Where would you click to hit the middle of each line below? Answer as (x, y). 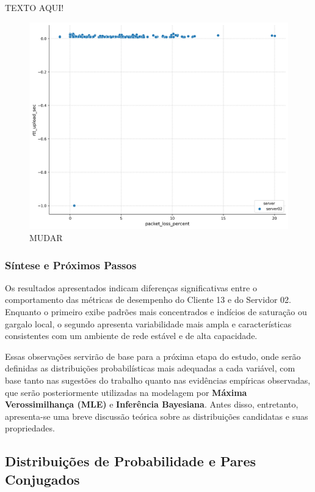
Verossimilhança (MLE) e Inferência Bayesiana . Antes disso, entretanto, (152, 404)
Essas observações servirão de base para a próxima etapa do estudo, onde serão (153, 356)
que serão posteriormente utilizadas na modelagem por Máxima (126, 392)
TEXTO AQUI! (34, 7)
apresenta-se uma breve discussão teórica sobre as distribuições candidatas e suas (157, 416)
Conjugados (42, 479)
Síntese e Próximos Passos (71, 265)
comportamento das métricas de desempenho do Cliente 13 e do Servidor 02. (148, 300)
